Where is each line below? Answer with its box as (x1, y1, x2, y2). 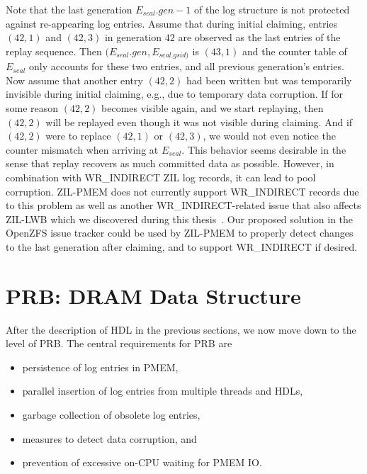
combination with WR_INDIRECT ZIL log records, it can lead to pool (6, 169, 316, 184)
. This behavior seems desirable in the (181, 142, 346, 157)
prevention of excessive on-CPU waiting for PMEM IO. (22, 455, 262, 470)
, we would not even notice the (203, 128, 336, 143)
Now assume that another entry (6, 72, 143, 87)
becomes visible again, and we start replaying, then (101, 101, 324, 115)
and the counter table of (242, 43, 347, 58)
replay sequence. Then (6, 43, 102, 58)
